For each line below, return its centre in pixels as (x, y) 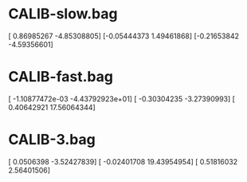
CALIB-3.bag (52, 140)
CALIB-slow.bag (63, 14)
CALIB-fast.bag (61, 77)
